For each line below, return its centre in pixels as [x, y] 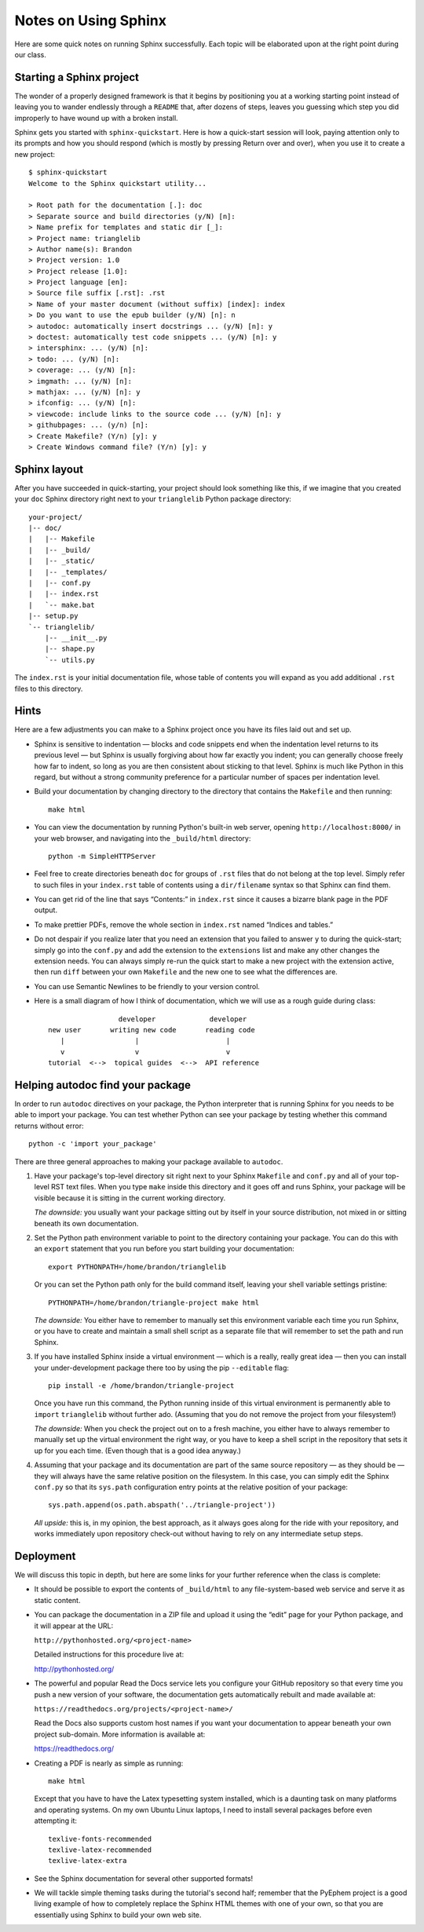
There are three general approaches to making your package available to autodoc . [149, 1161]
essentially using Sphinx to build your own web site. [118, 1915]
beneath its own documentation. [86, 1223]
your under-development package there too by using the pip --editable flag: [162, 1368]
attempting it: [56, 1821]
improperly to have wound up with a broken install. [96, 118]
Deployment [45, 1556]
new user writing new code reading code [152, 1030]
